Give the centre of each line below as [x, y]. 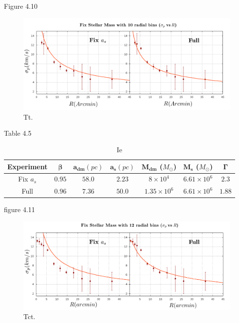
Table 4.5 [18, 133]
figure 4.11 [19, 209]
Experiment [28, 166]
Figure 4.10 [21, 6]
